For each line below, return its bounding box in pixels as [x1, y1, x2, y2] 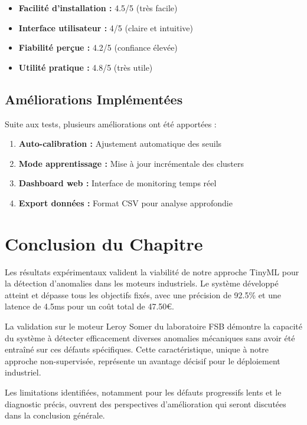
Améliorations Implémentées [5, 90, 183, 108]
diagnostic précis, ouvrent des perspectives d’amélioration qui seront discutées [5, 397, 286, 410]
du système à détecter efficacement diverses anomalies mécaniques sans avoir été [5, 331, 295, 344]
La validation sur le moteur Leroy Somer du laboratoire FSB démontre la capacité [5, 320, 302, 332]
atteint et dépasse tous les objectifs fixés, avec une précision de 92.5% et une [5, 288, 281, 301]
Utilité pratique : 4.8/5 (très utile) [18, 61, 153, 73]
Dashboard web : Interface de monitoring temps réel [18, 177, 217, 189]
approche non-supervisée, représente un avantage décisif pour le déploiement [5, 354, 280, 367]
